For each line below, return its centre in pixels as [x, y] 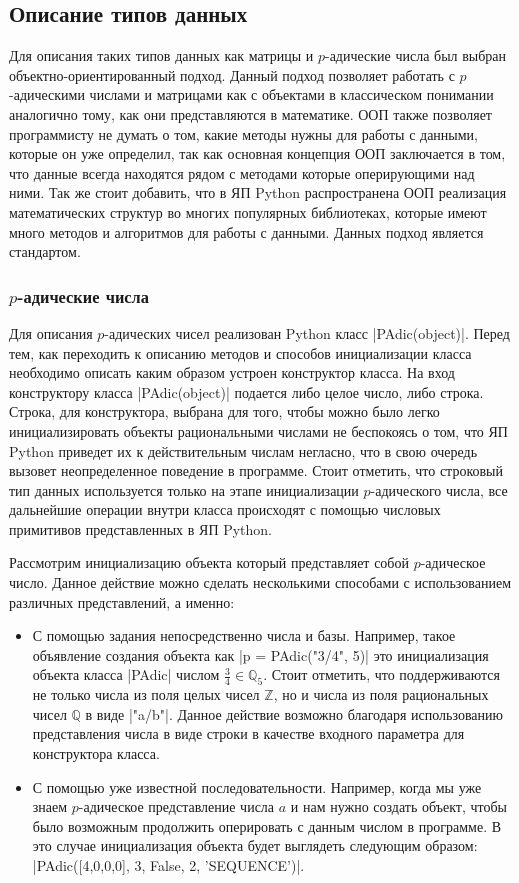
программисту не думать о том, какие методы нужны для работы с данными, [244, 133]
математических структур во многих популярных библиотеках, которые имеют [248, 211]
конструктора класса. [96, 753]
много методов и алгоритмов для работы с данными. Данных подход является [246, 231]
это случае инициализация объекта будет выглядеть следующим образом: [255, 845]
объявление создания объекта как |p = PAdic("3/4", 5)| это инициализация [260, 654]
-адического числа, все [439, 489]
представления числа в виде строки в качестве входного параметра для [248, 733]
